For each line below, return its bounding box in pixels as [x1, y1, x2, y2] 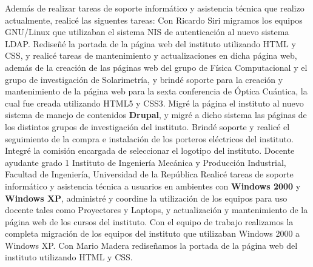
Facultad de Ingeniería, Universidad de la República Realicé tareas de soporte [5, 168, 294, 180]
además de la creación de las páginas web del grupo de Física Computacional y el [5, 61, 308, 73]
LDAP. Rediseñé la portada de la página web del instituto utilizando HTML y [5, 37, 296, 50]
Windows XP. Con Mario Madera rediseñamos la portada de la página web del [5, 239, 298, 251]
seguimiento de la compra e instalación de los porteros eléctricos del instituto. [5, 132, 294, 145]
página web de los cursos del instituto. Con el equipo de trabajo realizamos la [5, 215, 294, 228]
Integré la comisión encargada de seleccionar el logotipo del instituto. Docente [5, 144, 295, 157]
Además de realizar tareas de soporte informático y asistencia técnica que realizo [5, 2, 305, 14]
